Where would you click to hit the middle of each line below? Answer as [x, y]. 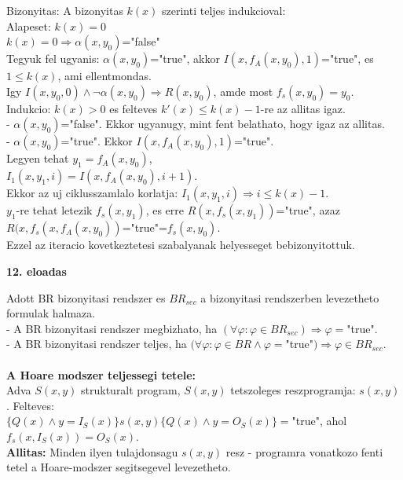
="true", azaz [308, 210]
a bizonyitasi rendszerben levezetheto [290, 297]
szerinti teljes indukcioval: [224, 10]
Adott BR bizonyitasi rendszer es [86, 297]
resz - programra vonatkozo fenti [304, 451]
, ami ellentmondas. [104, 76]
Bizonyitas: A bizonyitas [65, 10]
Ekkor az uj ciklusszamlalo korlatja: [92, 193]
